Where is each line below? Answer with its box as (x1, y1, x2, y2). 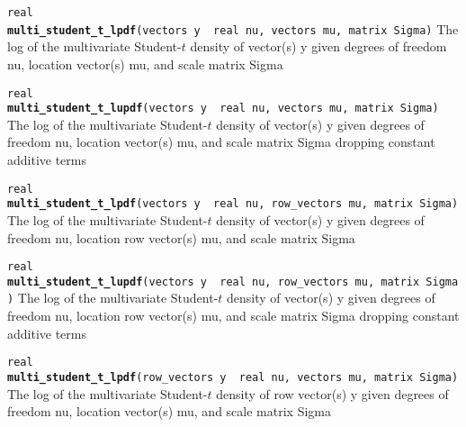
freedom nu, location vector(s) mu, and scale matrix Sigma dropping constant (7, 132, 435, 151)
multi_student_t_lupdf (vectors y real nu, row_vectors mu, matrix (7, 275, 420, 288)
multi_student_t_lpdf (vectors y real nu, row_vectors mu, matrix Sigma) (7, 197, 459, 211)
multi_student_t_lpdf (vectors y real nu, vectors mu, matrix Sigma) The (7, 19, 459, 38)
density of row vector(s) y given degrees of (216, 384, 449, 403)
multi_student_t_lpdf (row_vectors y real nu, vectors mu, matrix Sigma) (7, 370, 459, 384)
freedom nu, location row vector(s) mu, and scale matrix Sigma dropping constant (7, 306, 460, 325)
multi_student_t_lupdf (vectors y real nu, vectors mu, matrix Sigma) (7, 102, 439, 115)
